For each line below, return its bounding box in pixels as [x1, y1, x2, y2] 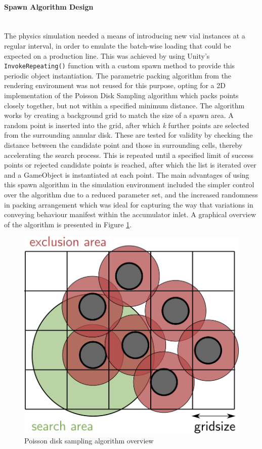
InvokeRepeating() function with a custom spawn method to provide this [4, 60, 235, 71]
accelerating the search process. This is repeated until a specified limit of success [4, 149, 254, 160]
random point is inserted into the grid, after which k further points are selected [4, 119, 249, 130]
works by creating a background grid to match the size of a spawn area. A [4, 110, 234, 120]
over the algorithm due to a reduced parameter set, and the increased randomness [4, 189, 258, 199]
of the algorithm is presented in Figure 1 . [4, 219, 132, 229]
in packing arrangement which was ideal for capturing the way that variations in [4, 199, 253, 210]
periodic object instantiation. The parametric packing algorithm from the [4, 70, 232, 80]
